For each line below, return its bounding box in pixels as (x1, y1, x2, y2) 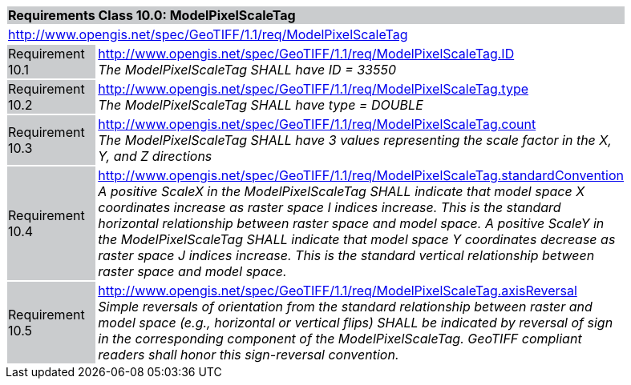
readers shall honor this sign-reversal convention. (98, 347, 399, 363)
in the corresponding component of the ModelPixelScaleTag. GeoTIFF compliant (98, 331, 582, 347)
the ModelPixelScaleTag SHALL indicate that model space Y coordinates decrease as (98, 231, 616, 247)
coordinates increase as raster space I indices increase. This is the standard (98, 199, 561, 215)
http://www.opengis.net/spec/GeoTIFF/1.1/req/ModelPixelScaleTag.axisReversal (98, 283, 577, 299)
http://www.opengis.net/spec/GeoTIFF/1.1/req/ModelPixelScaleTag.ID (98, 46, 515, 62)
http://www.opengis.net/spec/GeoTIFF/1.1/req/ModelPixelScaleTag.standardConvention (98, 167, 624, 183)
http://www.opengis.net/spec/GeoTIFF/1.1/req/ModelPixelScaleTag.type (98, 81, 529, 97)
